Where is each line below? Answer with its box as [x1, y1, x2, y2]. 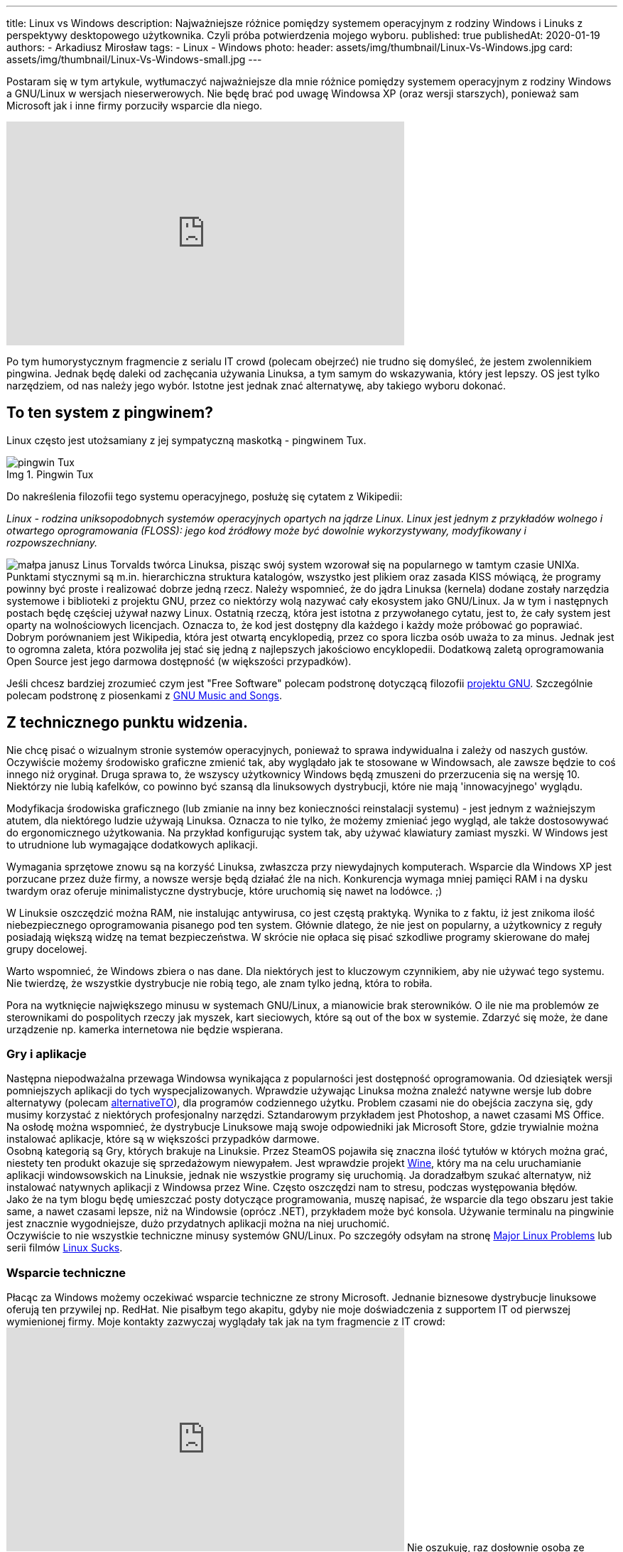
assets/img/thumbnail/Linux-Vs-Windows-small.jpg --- [6, 53, 262, 65]
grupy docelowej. [6, 942, 87, 955]
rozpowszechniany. [6, 536, 98, 549]
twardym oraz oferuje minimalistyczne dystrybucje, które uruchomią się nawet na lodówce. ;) [6, 884, 443, 897]
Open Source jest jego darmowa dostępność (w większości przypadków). [6, 654, 352, 667]
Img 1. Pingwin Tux [6, 468, 94, 480]
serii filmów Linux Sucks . [6, 1241, 123, 1254]
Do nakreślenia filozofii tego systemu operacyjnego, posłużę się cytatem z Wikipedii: [6, 490, 403, 502]
